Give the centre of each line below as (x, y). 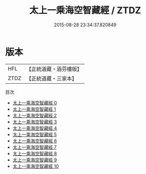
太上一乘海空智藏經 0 (35, 102)
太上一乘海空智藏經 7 (34, 147)
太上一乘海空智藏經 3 (35, 122)
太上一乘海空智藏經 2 (35, 115)
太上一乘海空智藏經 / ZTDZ (85, 10)
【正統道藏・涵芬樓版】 (54, 69)
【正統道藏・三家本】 (52, 78)
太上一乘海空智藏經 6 (35, 141)
